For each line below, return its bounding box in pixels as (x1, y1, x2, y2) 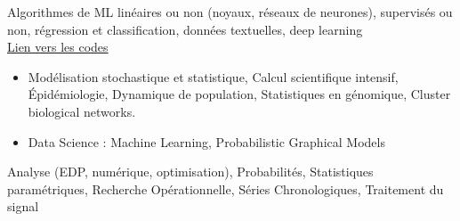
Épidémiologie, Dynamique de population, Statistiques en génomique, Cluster (28, 85, 451, 103)
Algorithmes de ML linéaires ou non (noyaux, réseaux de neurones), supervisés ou (7, 3, 453, 20)
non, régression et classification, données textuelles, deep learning (7, 20, 363, 38)
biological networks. (28, 102, 136, 120)
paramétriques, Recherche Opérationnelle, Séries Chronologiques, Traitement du (7, 179, 444, 198)
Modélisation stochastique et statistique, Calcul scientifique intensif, (28, 67, 399, 86)
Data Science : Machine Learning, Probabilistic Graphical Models (28, 132, 385, 151)
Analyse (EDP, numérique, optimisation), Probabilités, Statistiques (7, 162, 374, 181)
